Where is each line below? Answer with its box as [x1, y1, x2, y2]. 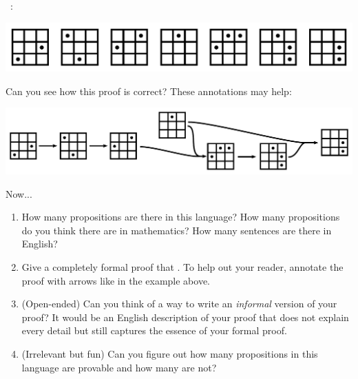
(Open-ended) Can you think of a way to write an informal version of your [21, 296, 337, 311]
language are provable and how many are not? [21, 360, 217, 374]
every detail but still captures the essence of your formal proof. [21, 323, 287, 338]
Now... [6, 186, 32, 201]
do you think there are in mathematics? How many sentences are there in [21, 223, 332, 237]
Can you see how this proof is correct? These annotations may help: [6, 83, 292, 98]
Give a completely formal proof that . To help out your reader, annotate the [21, 260, 344, 274]
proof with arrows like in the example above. [21, 273, 210, 287]
